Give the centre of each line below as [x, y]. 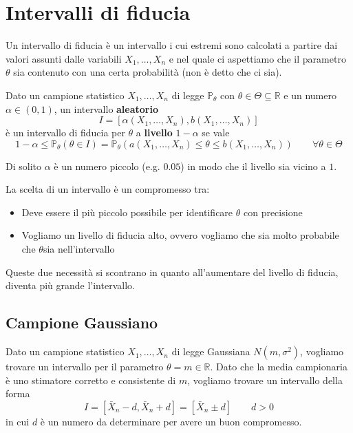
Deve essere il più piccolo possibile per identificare [127, 212]
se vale [216, 133]
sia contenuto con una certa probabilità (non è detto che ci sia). [148, 72]
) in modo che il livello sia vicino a [253, 166]
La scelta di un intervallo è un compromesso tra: [108, 189]
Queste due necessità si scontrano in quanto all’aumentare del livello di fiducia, [172, 272]
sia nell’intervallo [79, 249]
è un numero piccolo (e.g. [107, 166]
